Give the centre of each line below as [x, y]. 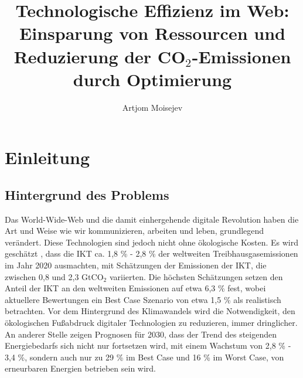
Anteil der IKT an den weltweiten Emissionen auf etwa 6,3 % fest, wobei [135, 288]
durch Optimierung [152, 79]
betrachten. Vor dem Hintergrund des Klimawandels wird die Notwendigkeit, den [150, 311]
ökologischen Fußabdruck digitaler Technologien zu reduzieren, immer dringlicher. [151, 323]
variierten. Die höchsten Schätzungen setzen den [196, 276]
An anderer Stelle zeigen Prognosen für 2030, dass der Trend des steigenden [141, 334]
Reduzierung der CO [100, 56]
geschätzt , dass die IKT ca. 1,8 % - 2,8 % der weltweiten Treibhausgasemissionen [151, 253]
